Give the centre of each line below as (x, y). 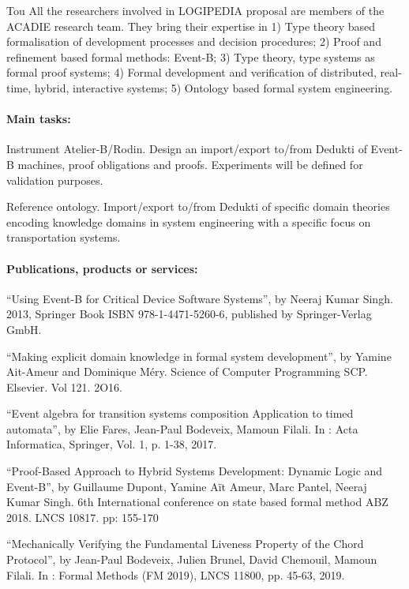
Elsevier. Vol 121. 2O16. (64, 386)
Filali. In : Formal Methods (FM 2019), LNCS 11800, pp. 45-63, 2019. (176, 574)
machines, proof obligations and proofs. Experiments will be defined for (190, 164)
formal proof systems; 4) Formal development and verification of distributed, (191, 72)
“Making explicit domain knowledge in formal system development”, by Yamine (199, 356)
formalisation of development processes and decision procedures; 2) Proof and (194, 41)
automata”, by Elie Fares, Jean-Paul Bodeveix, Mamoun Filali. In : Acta (182, 428)
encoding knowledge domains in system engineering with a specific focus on (189, 221)
